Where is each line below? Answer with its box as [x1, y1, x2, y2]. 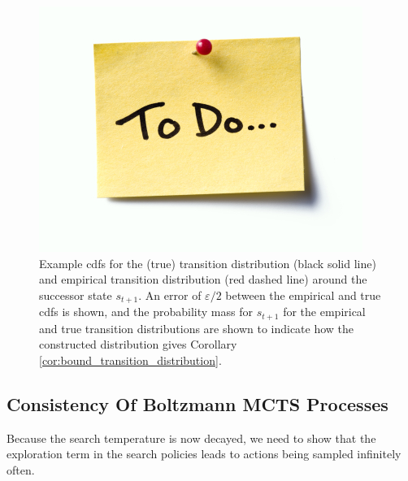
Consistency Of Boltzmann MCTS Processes [7, 391, 388, 416]
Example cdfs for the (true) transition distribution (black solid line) [39, 254, 376, 271]
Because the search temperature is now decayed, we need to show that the [7, 429, 376, 446]
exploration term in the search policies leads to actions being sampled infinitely [7, 445, 401, 462]
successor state [39, 286, 112, 303]
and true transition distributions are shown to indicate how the [39, 319, 354, 336]
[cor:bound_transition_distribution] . [39, 351, 222, 368]
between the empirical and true [225, 286, 381, 303]
